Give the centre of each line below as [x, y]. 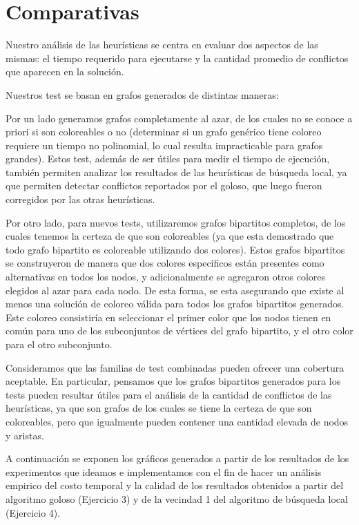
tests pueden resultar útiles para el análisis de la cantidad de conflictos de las [169, 394]
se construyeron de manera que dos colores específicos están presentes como [165, 263]
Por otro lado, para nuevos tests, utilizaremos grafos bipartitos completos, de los [176, 222]
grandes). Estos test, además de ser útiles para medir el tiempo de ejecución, [168, 159]
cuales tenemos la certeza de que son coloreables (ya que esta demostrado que [170, 236]
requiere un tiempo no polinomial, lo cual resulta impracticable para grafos [164, 145]
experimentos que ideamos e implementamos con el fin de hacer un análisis [164, 471]
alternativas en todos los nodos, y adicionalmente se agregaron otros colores [166, 277]
